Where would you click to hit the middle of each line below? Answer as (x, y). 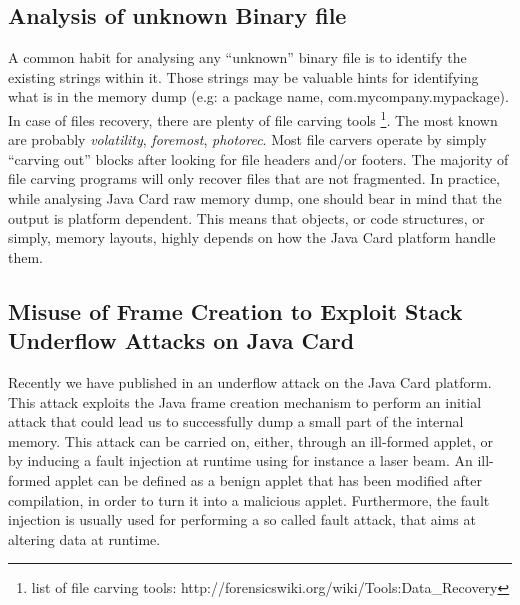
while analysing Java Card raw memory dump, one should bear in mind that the (255, 198)
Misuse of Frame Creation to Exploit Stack (235, 310)
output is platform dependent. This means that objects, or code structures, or (246, 217)
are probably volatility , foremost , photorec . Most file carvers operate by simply (247, 139)
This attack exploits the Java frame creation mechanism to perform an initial (245, 401)
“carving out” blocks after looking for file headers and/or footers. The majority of (258, 158)
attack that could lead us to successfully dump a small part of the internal (236, 421)
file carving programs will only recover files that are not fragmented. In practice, (254, 178)
